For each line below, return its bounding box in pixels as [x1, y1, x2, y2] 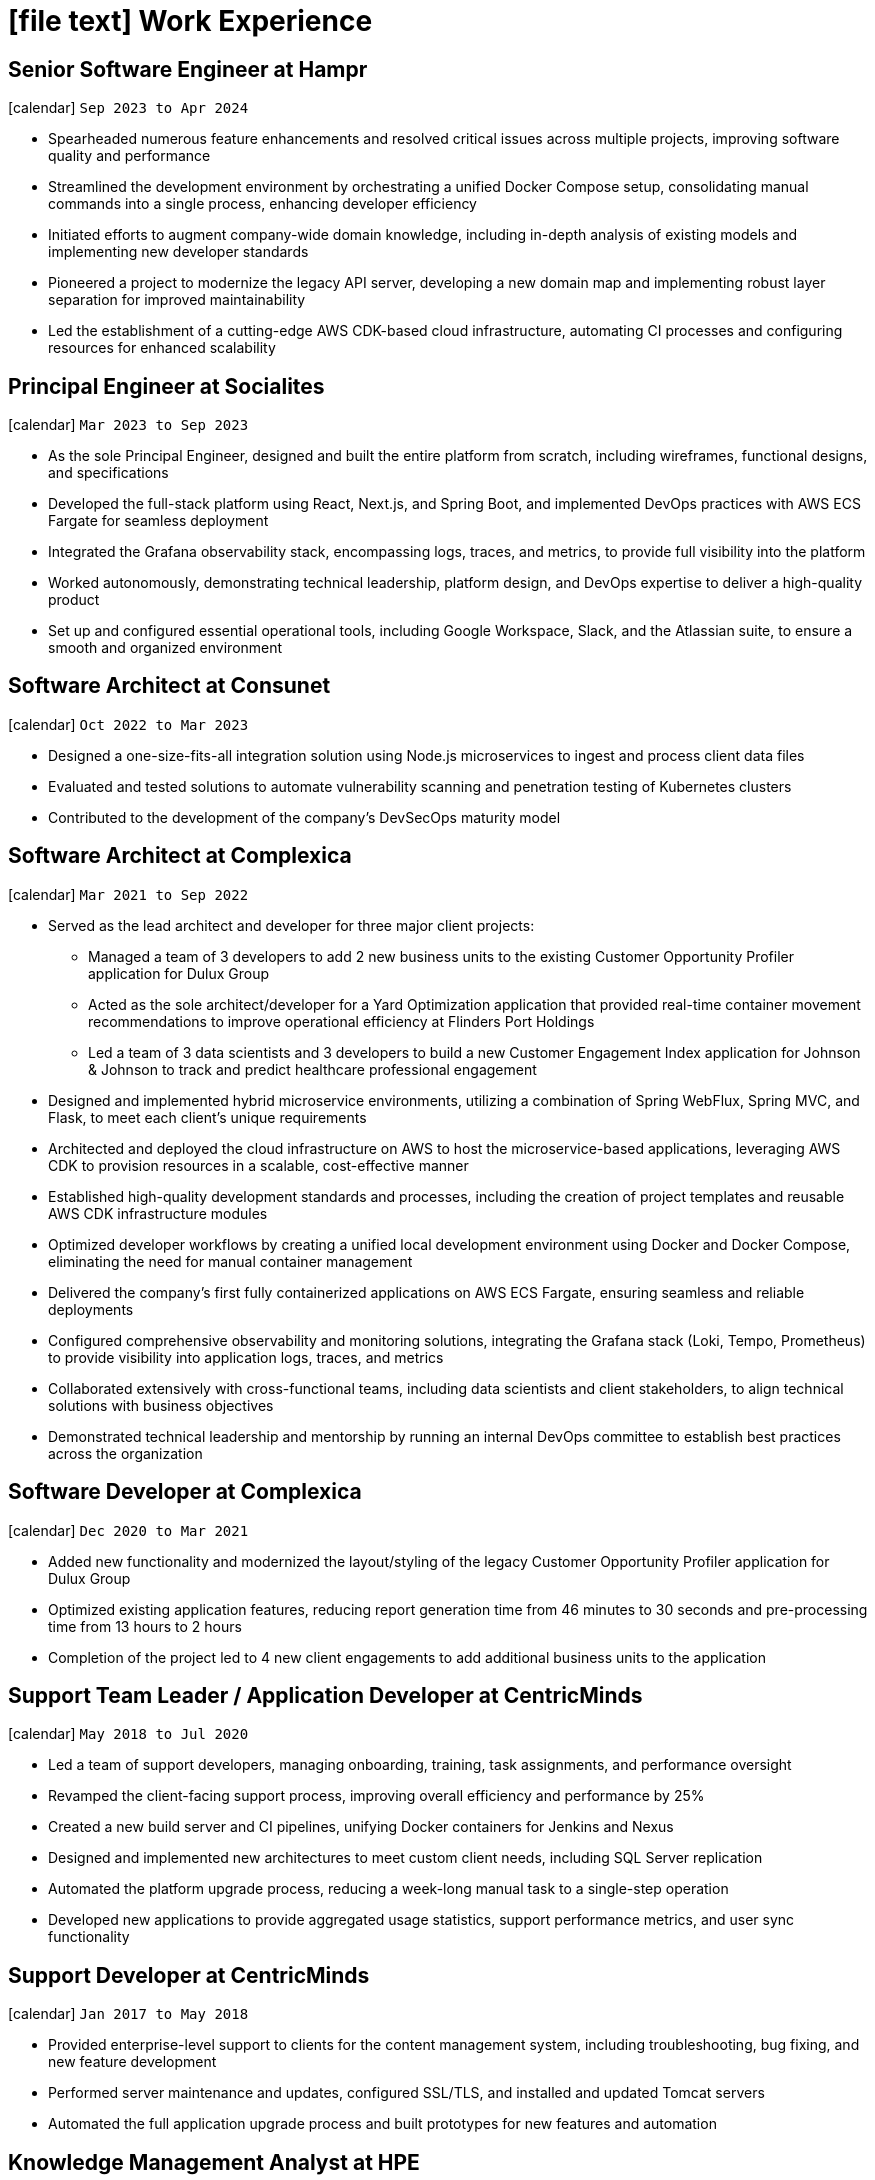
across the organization [48, 1444, 203, 1462]
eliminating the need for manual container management [48, 1252, 413, 1270]
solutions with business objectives [48, 1396, 274, 1414]
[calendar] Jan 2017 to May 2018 [8, 2005, 249, 2023]
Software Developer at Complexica [8, 1479, 362, 1505]
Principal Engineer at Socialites [8, 373, 325, 399]
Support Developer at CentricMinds [8, 1962, 370, 1988]
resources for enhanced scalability [48, 339, 276, 357]
